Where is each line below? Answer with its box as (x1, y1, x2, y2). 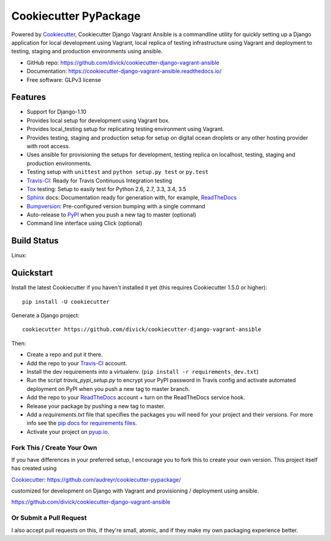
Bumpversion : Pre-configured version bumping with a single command (26, 202, 205, 210)
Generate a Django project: (11, 312, 80, 319)
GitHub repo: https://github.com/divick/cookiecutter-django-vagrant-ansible (26, 59, 220, 66)
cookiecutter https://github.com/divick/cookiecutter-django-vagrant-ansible (22, 326, 262, 333)
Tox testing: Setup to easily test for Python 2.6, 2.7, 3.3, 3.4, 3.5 (26, 185, 186, 192)
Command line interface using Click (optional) (26, 219, 143, 227)
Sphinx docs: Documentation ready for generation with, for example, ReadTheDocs (26, 194, 237, 202)
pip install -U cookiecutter (22, 298, 110, 305)
